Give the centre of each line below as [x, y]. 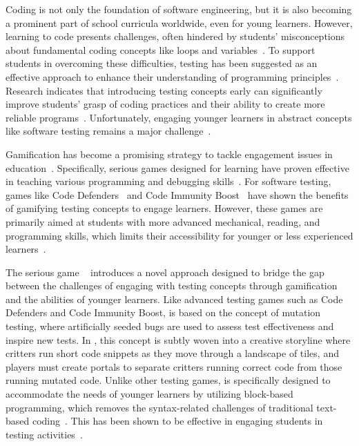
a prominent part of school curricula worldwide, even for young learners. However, [179, 22]
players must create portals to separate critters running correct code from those [174, 366]
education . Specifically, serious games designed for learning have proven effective [177, 167]
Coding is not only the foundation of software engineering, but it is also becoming [179, 9]
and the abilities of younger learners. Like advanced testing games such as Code [174, 299]
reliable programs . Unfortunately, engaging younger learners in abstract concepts [179, 117]
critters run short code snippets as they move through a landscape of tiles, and [172, 353]
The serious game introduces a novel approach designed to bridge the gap [165, 272]
